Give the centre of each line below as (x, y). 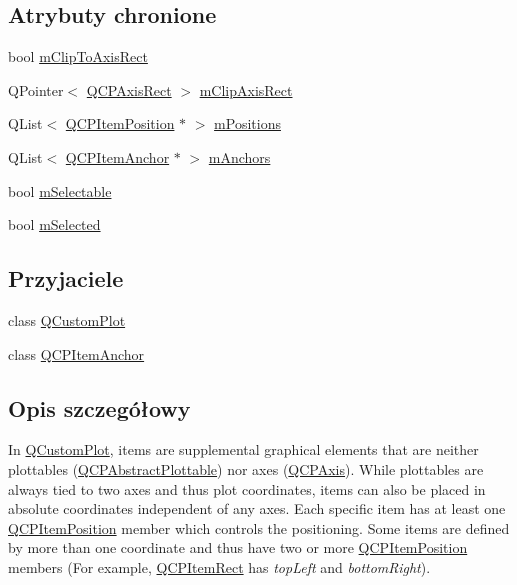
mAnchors (239, 156)
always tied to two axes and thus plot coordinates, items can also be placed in (247, 488)
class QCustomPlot (67, 319)
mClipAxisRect (246, 89)
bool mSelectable (60, 190)
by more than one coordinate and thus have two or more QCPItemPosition (238, 547)
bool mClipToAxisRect (78, 56)
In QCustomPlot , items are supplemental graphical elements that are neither (243, 449)
